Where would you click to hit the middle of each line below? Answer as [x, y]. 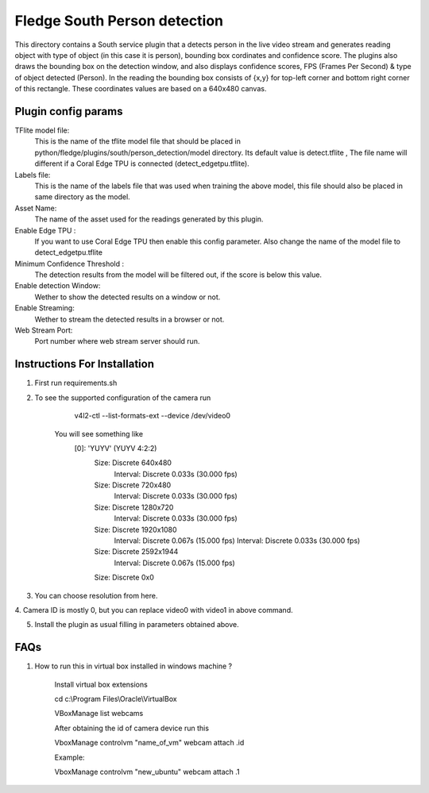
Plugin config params [69, 111]
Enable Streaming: [44, 308]
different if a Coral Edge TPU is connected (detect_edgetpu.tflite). [142, 164]
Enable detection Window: [58, 286]
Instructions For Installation [85, 364]
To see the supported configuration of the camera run [123, 398]
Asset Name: [36, 208]
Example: [70, 757]
